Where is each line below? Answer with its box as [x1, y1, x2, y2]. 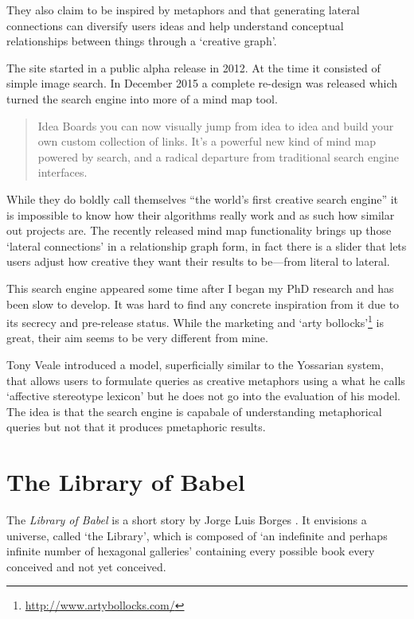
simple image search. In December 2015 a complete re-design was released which [6, 75, 398, 91]
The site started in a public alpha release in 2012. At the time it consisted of [6, 59, 381, 76]
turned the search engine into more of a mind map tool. [6, 90, 278, 107]
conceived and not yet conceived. [6, 558, 166, 574]
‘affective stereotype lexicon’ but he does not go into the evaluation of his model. [6, 387, 400, 404]
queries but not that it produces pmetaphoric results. [6, 419, 266, 435]
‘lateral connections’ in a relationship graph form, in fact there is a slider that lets [6, 237, 407, 254]
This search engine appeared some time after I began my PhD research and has [6, 279, 394, 296]
